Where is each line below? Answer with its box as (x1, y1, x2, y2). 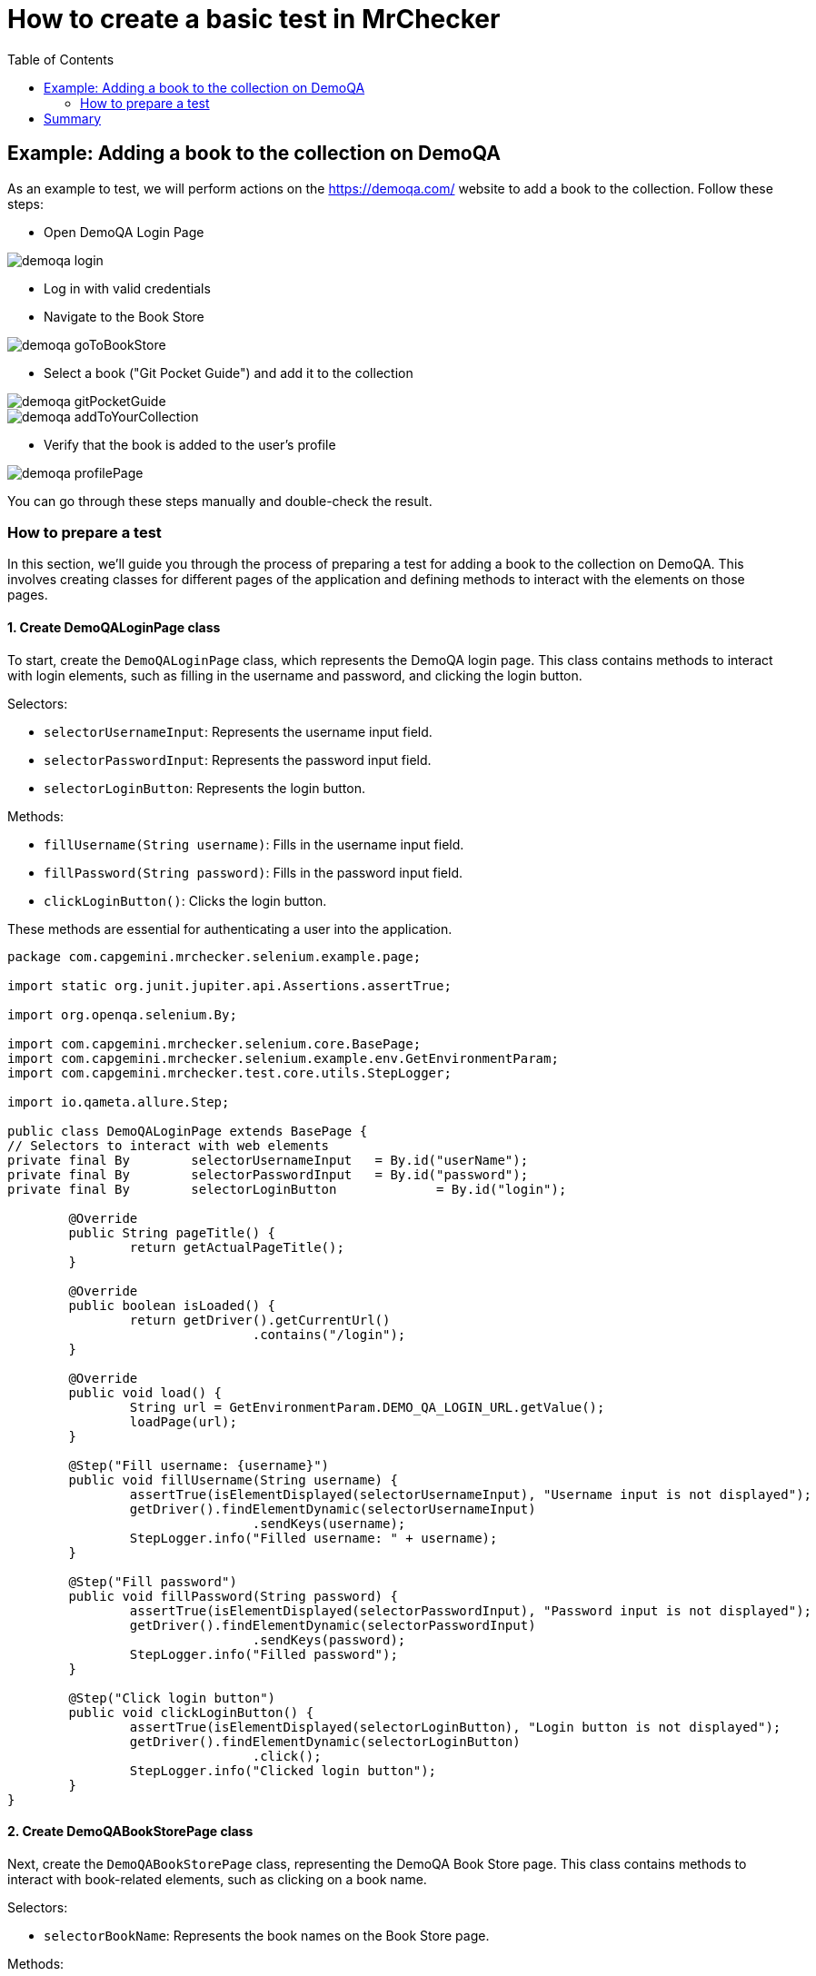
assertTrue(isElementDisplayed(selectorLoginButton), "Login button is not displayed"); (129, 1719, 781, 1734)
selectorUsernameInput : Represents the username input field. (44, 723, 433, 740)
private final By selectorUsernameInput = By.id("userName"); (7, 1152, 529, 1167)
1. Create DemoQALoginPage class (7, 619, 221, 635)
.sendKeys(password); (252, 1632, 406, 1647)
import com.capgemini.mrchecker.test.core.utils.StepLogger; (7, 1065, 452, 1080)
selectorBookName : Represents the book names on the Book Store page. (44, 1927, 490, 1943)
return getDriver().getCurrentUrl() (129, 1312, 391, 1327)
